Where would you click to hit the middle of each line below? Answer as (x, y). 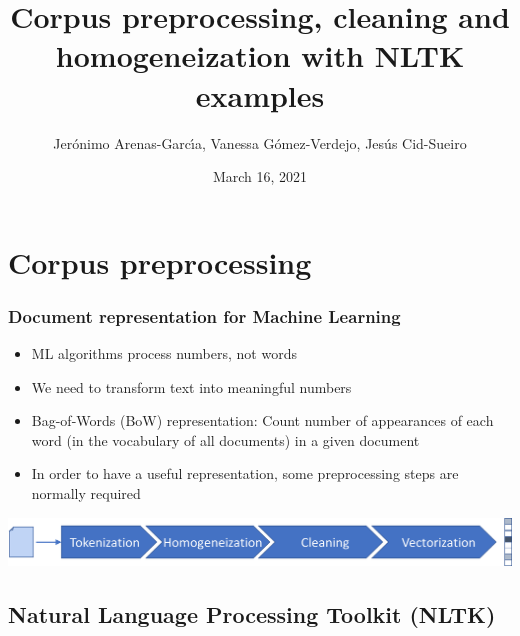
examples (260, 94)
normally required (86, 493)
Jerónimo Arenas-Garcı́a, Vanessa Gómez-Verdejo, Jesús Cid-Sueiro (260, 142)
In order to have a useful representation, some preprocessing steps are (245, 473)
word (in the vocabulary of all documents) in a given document (225, 439)
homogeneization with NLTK (260, 55)
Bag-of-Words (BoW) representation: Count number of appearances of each (262, 420)
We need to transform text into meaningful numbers (191, 386)
